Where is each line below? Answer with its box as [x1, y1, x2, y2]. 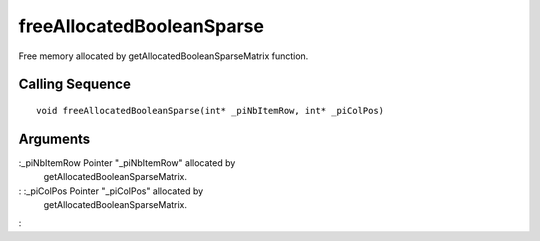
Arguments [18, 130, 91, 147]
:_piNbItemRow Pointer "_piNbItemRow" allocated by [18, 156, 236, 169]
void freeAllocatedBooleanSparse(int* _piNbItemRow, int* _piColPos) [36, 105, 385, 116]
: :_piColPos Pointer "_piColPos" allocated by [18, 185, 204, 197]
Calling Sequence [18, 76, 132, 93]
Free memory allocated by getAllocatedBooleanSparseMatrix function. [18, 50, 309, 62]
